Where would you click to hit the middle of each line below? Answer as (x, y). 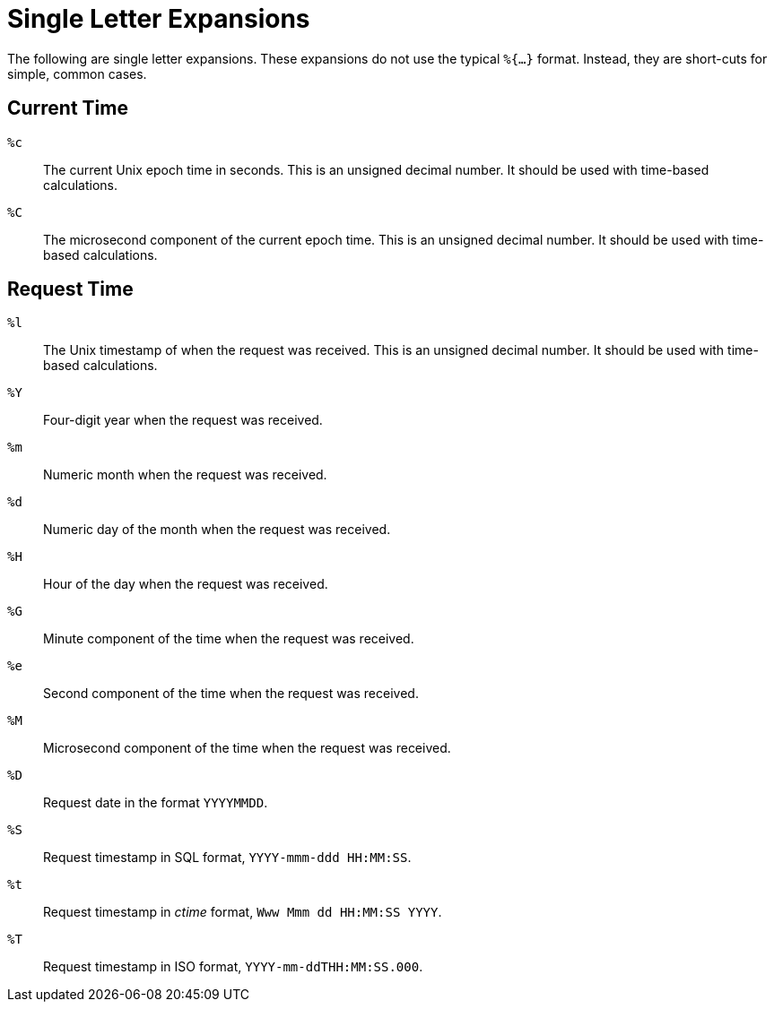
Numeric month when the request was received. (185, 475)
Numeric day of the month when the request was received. (217, 530)
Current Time (68, 108)
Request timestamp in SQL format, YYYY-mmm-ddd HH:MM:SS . (227, 858)
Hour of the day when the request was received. (186, 584)
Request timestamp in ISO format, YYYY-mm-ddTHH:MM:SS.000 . (233, 967)
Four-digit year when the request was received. (183, 420)
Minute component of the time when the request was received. (229, 639)
